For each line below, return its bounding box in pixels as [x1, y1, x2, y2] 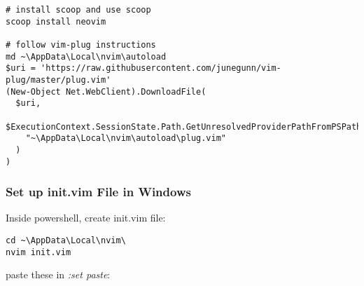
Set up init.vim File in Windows [6, 183, 191, 200]
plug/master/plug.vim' [6, 74, 111, 85]
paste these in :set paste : [6, 267, 111, 282]
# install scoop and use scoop [6, 5, 151, 15]
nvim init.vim [6, 247, 71, 257]
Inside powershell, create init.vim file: [6, 210, 166, 225]
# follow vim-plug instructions [6, 39, 156, 50]
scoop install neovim [6, 16, 106, 27]
